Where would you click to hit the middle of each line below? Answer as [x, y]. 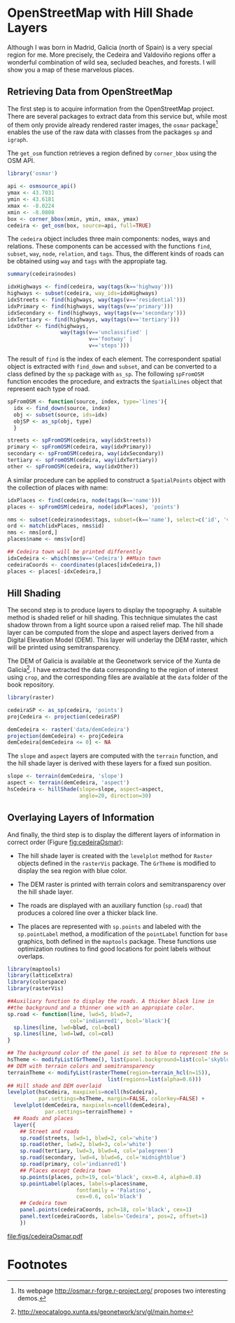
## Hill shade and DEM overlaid [54, 1086]
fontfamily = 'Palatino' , [114, 1190]
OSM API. [21, 161]
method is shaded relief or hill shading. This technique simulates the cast [113, 618]
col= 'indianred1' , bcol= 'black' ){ [120, 1021]
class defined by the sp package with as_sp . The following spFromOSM [106, 374]
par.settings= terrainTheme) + [88, 1112]
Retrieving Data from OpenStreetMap [90, 92]
